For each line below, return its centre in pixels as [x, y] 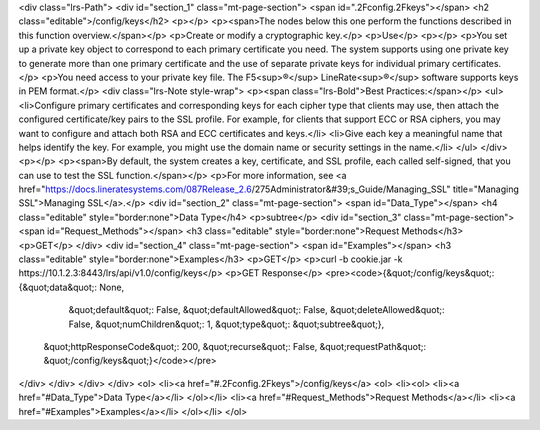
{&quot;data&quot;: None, [71, 287]
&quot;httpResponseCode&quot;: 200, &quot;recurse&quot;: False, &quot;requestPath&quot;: [235, 346]
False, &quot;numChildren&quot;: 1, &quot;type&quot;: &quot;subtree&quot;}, [226, 324]
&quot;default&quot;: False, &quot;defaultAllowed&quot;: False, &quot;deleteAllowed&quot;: [256, 310]
